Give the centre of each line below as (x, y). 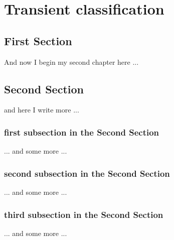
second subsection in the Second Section (87, 173)
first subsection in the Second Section (82, 132)
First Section (38, 40)
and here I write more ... (42, 110)
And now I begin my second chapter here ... (71, 62)
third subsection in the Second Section (84, 214)
